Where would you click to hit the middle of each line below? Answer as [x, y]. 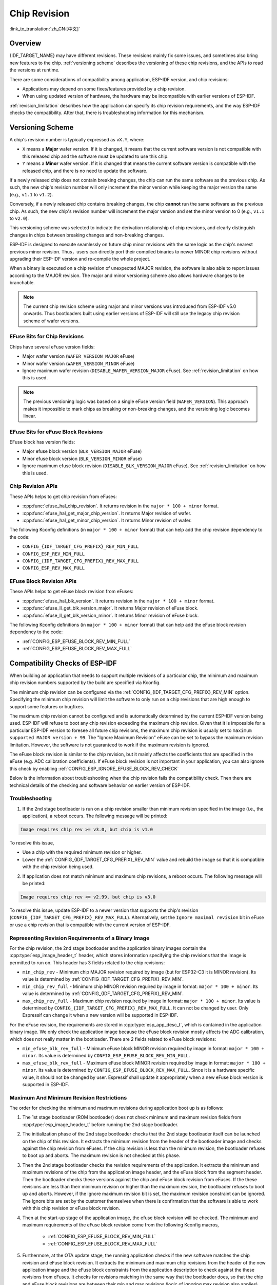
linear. [30, 416]
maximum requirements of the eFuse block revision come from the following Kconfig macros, [121, 1225]
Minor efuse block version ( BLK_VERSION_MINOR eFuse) [82, 458]
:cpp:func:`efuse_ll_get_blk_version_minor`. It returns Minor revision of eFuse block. [111, 615]
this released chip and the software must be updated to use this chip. [95, 156]
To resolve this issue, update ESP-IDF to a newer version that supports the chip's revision [104, 910]
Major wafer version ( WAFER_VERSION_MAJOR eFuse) [78, 356]
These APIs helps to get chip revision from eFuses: [63, 497]
